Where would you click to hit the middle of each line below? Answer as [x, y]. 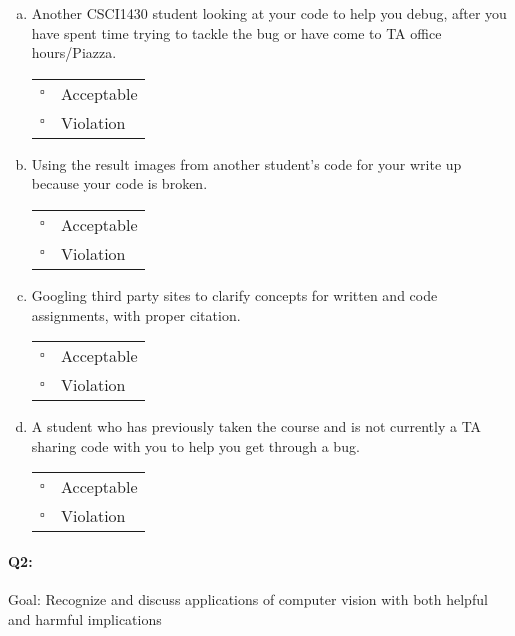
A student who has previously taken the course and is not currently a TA [256, 426]
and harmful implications [85, 618]
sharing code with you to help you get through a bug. [195, 445]
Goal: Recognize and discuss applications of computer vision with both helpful [248, 599]
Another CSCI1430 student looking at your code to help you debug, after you [269, 13]
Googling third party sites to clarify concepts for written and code [234, 294]
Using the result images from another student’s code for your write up [246, 163]
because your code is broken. [119, 183]
